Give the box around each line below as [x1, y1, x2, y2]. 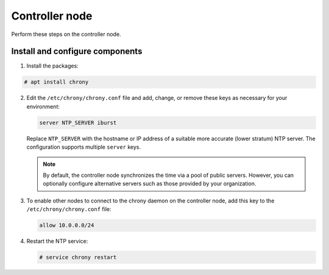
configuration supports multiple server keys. [26, 143, 141, 151]
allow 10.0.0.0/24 [39, 222, 94, 229]
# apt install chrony [24, 79, 89, 85]
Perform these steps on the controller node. [11, 30, 121, 38]
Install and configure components [11, 46, 143, 57]
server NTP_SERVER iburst [39, 119, 117, 126]
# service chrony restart [39, 254, 117, 261]
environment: [26, 102, 60, 110]
